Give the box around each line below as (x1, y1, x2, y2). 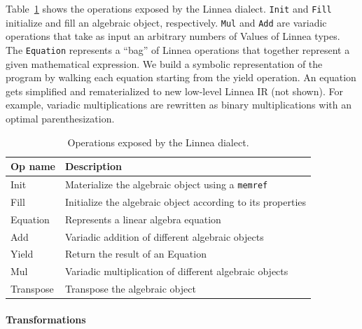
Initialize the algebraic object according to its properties (64, 194, 307, 209)
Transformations (6, 311, 86, 326)
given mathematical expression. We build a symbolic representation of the (6, 56, 323, 71)
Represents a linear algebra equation (64, 211, 221, 226)
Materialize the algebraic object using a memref (64, 176, 268, 191)
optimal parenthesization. (6, 111, 115, 125)
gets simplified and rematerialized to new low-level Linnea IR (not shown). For (6, 83, 343, 98)
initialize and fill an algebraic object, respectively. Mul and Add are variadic (6, 15, 327, 29)
